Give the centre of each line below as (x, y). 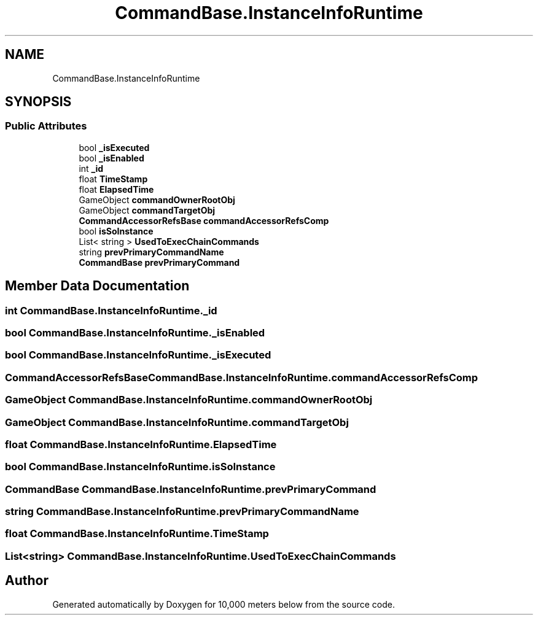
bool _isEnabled (111, 158)
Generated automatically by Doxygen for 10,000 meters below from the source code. (224, 604)
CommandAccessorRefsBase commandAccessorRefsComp (204, 220)
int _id (91, 168)
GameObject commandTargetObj (147, 210)
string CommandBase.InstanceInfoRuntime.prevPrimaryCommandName (182, 512)
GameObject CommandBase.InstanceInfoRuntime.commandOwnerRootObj (189, 400)
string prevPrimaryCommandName (151, 252)
